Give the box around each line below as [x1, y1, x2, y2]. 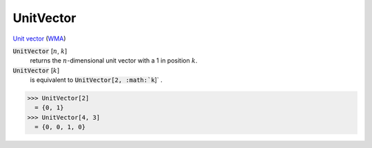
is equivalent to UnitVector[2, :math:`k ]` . [30, 76, 163, 84]
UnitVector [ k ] [12, 66, 60, 74]
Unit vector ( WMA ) [12, 34, 66, 43]
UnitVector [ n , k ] [12, 47, 68, 55]
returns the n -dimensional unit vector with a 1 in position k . [30, 56, 198, 65]
